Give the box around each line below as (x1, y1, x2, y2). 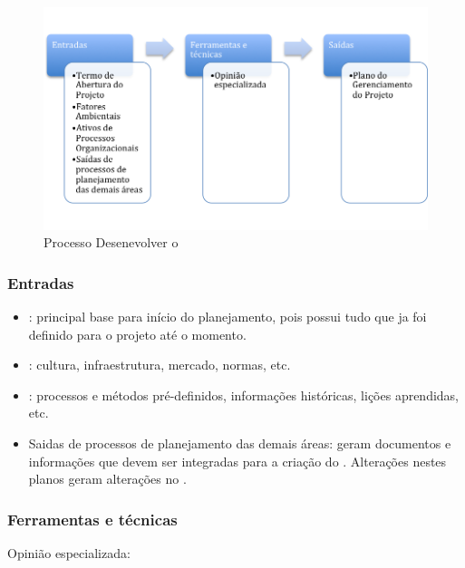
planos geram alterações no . (28, 469, 187, 488)
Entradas (7, 271, 74, 294)
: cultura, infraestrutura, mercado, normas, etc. (28, 355, 291, 374)
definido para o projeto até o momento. (28, 324, 247, 343)
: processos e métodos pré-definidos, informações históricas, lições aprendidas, (28, 385, 460, 404)
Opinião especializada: (7, 543, 131, 562)
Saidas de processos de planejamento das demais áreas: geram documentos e (28, 433, 451, 452)
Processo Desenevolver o (44, 233, 179, 252)
